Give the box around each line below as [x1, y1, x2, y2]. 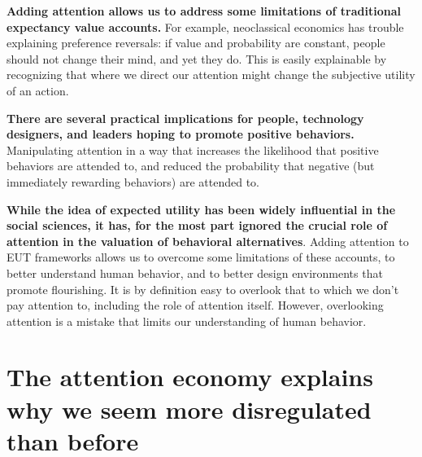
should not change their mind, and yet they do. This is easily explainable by [7, 50, 387, 67]
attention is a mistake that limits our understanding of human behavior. [7, 312, 367, 329]
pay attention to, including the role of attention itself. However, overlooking [7, 297, 384, 314]
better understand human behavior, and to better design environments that [7, 264, 383, 281]
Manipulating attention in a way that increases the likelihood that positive [7, 141, 379, 158]
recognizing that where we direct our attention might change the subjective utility [7, 66, 415, 83]
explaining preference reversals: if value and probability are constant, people [7, 34, 385, 51]
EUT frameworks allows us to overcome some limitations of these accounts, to [7, 248, 395, 266]
